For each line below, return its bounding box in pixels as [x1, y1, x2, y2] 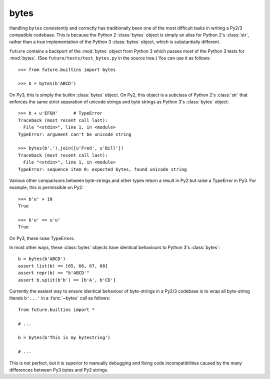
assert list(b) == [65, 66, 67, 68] [18, 263, 108, 268]
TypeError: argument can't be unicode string [18, 131, 132, 137]
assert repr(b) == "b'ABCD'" [18, 270, 89, 276]
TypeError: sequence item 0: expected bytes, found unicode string [18, 166, 187, 172]
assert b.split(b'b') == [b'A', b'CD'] [18, 277, 116, 282]
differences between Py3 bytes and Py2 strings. [9, 366, 108, 372]
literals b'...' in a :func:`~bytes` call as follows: [9, 295, 110, 301]
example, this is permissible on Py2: [9, 184, 83, 190]
